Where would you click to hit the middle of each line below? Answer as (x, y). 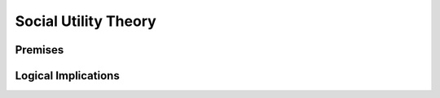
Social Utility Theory (86, 21)
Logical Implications (67, 76)
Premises (40, 50)
